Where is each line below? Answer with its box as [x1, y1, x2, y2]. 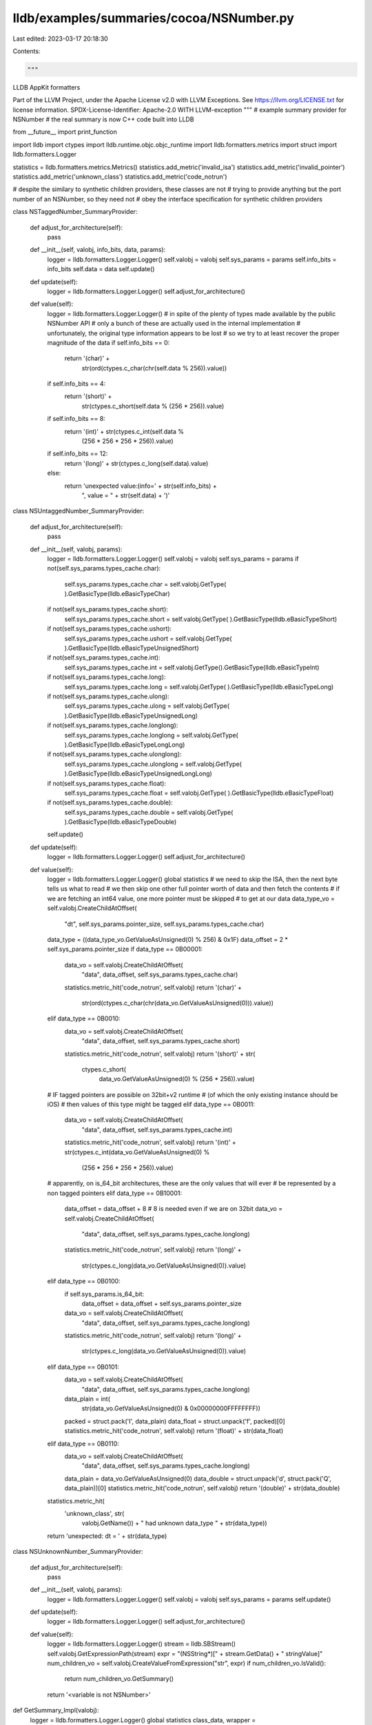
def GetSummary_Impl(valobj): [12, 1706, 99, 1715]
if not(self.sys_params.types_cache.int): [47, 653, 161, 662]
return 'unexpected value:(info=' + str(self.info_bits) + [64, 482, 217, 490]
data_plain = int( [64, 1394, 110, 1403]
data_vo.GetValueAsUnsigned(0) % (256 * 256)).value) [99, 1075, 255, 1083]
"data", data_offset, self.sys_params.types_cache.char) [81, 970, 238, 979]
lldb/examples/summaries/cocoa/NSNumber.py [12, 10, 294, 26]
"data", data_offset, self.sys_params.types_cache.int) [81, 1125, 233, 1134]
